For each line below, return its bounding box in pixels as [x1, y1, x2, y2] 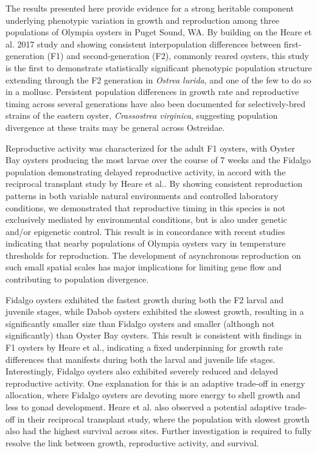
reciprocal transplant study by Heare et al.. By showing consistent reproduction [5, 177, 303, 190]
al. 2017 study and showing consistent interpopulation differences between [5, 37, 281, 50]
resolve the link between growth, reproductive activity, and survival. [5, 436, 259, 449]
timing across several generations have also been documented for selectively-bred [5, 97, 305, 110]
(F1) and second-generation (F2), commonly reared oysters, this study [47, 49, 309, 62]
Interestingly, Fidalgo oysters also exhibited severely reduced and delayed [5, 365, 278, 377]
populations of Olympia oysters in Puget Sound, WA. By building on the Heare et [5, 26, 312, 38]
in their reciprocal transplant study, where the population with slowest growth [17, 412, 310, 425]
